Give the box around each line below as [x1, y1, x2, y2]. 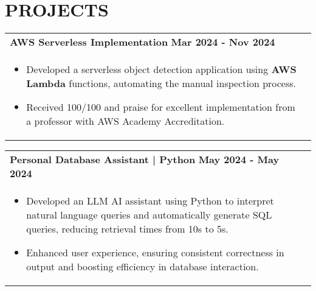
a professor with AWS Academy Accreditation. [26, 114, 225, 128]
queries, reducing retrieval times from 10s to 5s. [26, 222, 228, 236]
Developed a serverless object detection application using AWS [26, 62, 297, 77]
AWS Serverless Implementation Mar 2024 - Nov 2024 [10, 35, 275, 49]
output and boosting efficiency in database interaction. [26, 259, 259, 274]
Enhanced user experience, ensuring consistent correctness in [26, 245, 284, 260]
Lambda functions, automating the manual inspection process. [26, 76, 297, 91]
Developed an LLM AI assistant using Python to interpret [26, 194, 274, 208]
